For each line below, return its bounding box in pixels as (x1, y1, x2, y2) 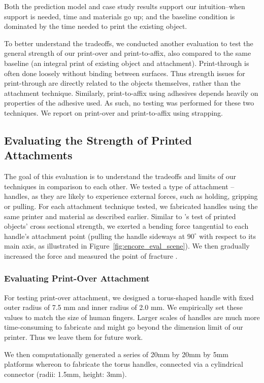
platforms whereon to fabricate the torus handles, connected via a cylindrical (4, 359, 244, 369)
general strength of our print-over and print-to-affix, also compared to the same (4, 48, 251, 58)
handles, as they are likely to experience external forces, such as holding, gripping (4, 191, 258, 201)
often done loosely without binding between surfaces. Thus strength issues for (4, 67, 245, 78)
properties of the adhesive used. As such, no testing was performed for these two (4, 97, 254, 108)
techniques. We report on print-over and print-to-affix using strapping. (4, 107, 223, 118)
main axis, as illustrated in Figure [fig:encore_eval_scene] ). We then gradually (4, 240, 250, 251)
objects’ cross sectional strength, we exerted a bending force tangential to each (4, 221, 249, 231)
